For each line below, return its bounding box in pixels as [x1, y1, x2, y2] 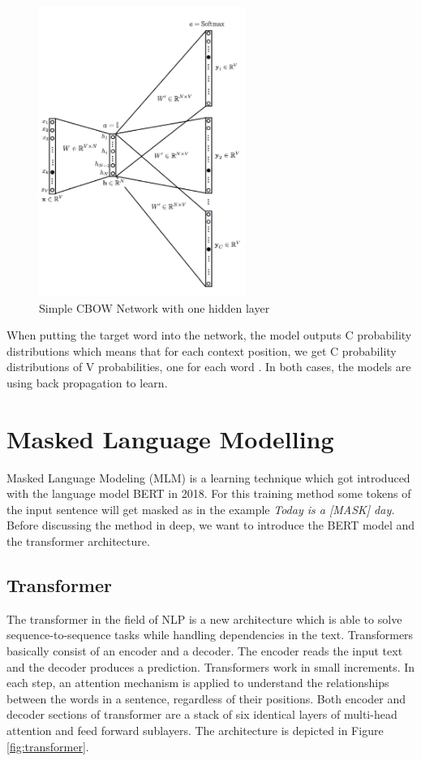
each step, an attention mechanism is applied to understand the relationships [6, 674, 389, 691]
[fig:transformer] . [6, 737, 89, 755]
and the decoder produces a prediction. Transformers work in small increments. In [6, 658, 415, 675]
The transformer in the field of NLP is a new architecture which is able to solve [6, 610, 402, 627]
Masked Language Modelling [6, 422, 334, 455]
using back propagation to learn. [6, 374, 168, 391]
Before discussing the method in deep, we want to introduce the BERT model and [6, 517, 415, 534]
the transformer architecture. [6, 533, 150, 550]
